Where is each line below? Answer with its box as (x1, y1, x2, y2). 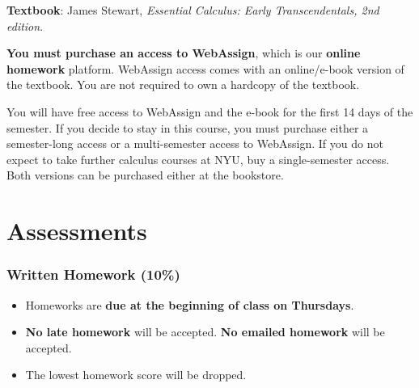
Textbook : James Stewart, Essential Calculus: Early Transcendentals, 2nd (6, 2, 379, 18)
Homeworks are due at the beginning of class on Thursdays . (25, 296, 354, 313)
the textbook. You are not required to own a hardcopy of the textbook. (6, 76, 360, 93)
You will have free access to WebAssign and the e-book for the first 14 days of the (6, 103, 413, 120)
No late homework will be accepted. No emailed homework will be (25, 323, 385, 340)
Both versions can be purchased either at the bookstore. (6, 167, 284, 183)
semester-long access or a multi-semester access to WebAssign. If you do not (6, 135, 383, 152)
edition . (6, 17, 44, 34)
